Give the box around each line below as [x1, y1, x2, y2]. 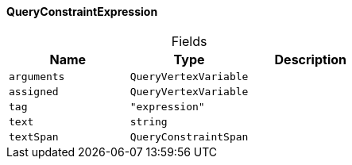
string [130, 115, 168, 128]
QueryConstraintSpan [130, 130, 249, 143]
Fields [171, 33, 207, 49]
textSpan [9, 130, 59, 143]
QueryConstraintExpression [6, 5, 158, 18]
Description [274, 51, 346, 67]
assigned [9, 85, 59, 98]
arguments [9, 70, 65, 82]
